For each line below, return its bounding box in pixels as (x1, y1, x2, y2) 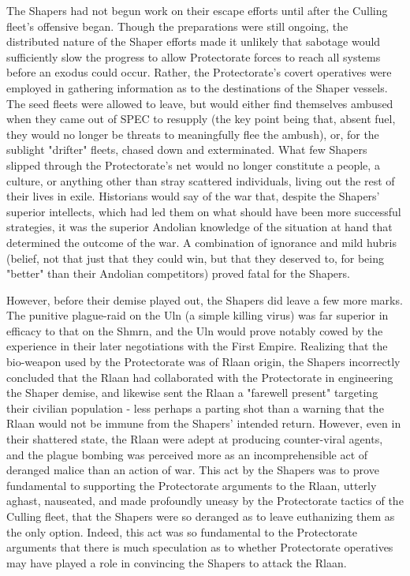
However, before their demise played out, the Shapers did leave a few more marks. (6, 291, 403, 308)
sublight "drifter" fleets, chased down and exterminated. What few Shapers (6, 141, 367, 158)
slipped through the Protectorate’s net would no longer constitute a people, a (6, 156, 380, 173)
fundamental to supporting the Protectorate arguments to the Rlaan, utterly (6, 477, 377, 493)
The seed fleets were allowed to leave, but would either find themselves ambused (6, 95, 393, 111)
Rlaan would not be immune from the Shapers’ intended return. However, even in (6, 415, 401, 432)
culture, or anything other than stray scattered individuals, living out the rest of (6, 172, 395, 189)
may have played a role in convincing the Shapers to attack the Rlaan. (6, 554, 347, 570)
